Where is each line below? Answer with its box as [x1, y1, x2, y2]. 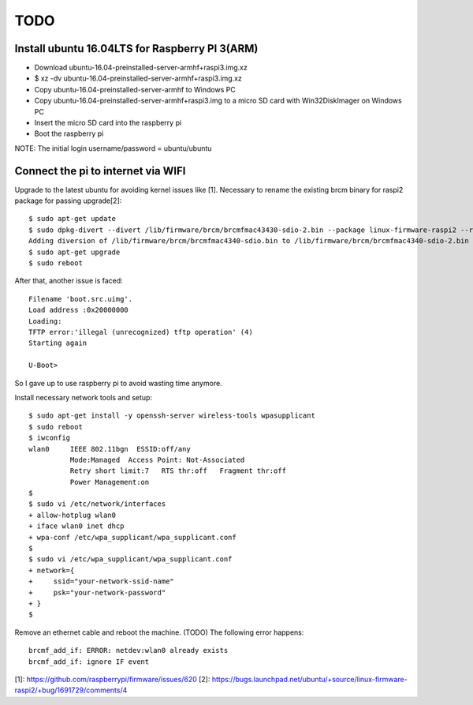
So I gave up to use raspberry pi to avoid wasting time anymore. [14, 378, 222, 388]
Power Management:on [69, 478, 150, 486]
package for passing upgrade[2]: [14, 196, 122, 205]
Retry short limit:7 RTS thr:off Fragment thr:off [69, 467, 287, 475]
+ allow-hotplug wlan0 [28, 510, 117, 519]
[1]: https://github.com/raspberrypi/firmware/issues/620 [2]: [14, 674, 210, 684]
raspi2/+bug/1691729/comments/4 [14, 685, 128, 695]
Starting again [28, 339, 88, 347]
